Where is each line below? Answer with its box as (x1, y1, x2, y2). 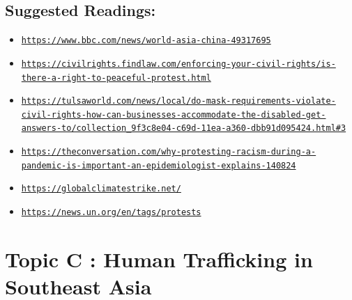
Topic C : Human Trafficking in (5, 244, 313, 273)
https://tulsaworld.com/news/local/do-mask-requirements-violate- (21, 96, 336, 106)
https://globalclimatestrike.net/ (21, 184, 181, 194)
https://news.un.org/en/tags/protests (21, 207, 201, 218)
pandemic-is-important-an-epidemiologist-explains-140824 (21, 160, 296, 171)
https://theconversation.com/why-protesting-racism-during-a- (21, 147, 316, 157)
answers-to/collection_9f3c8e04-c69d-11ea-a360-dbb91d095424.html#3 (21, 123, 346, 134)
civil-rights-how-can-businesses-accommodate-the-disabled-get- (21, 109, 326, 120)
